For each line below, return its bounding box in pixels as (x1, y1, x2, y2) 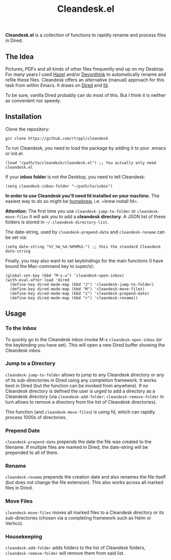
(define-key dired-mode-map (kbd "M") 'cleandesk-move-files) (10, 286, 145, 292)
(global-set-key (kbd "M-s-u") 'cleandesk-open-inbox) (5, 273, 125, 278)
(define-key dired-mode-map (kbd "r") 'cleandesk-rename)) (10, 295, 138, 300)
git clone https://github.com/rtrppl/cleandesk (5, 136, 109, 141)
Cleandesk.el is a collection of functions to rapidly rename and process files (5, 32, 166, 38)
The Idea (5, 52, 34, 61)
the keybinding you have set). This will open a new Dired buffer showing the (5, 342, 165, 348)
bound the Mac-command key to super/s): (5, 263, 94, 269)
